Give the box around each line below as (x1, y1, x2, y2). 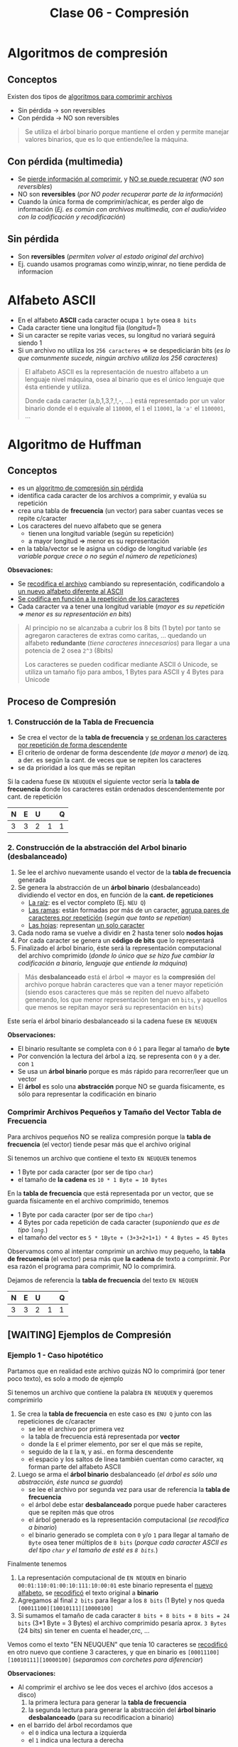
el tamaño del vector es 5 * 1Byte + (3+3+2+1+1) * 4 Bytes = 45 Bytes (17, 1233, 229, 1241)
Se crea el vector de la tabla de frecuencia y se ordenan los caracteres (17, 733, 227, 742)
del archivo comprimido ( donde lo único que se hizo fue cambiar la (17, 951, 215, 960)
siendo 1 (17, 338, 43, 347)
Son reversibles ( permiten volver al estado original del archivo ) (17, 252, 205, 261)
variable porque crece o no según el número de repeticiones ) (17, 551, 198, 560)
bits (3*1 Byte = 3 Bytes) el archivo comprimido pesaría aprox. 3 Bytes (17, 1619, 227, 1627)
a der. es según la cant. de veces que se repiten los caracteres (17, 756, 202, 764)
